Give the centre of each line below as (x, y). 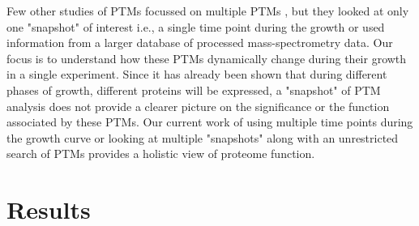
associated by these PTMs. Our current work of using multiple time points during (210, 122)
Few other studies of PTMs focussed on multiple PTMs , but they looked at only (208, 11)
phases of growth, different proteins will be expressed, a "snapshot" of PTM (194, 90)
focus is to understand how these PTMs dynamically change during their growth (207, 58)
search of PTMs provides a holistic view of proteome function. (161, 154)
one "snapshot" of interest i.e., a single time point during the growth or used (196, 26)
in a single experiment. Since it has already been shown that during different (197, 74)
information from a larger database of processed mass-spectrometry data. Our (200, 43)
